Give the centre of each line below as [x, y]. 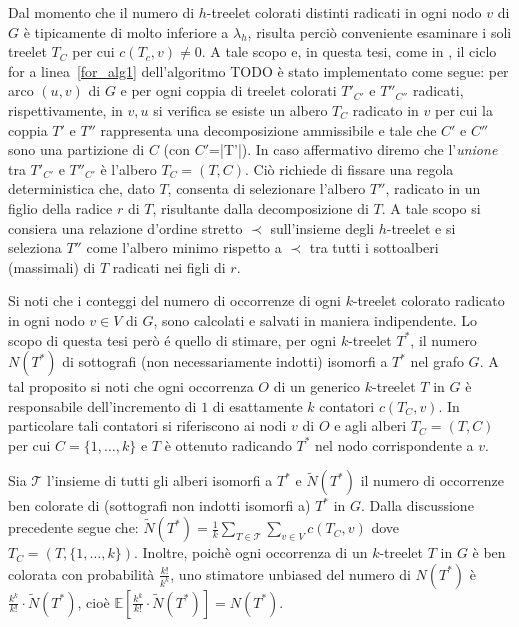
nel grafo [437, 361]
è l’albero [128, 168]
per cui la [464, 109]
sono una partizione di [76, 149]
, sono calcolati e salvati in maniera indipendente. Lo [315, 319]
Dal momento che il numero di [101, 12]
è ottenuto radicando [228, 444]
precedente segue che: [73, 527]
